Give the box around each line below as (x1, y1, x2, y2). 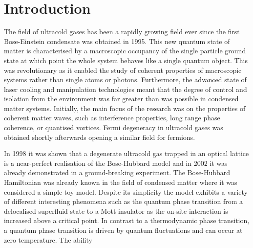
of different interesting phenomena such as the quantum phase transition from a (4, 196, 243, 206)
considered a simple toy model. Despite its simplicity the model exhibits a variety (4, 186, 248, 197)
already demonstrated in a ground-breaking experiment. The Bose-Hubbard (4, 167, 231, 178)
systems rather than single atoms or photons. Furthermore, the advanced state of (4, 74, 247, 85)
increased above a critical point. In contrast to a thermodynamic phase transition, (4, 215, 250, 225)
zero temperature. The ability (4, 234, 92, 245)
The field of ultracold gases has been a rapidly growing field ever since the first (4, 26, 240, 37)
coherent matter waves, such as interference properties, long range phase (4, 113, 220, 123)
